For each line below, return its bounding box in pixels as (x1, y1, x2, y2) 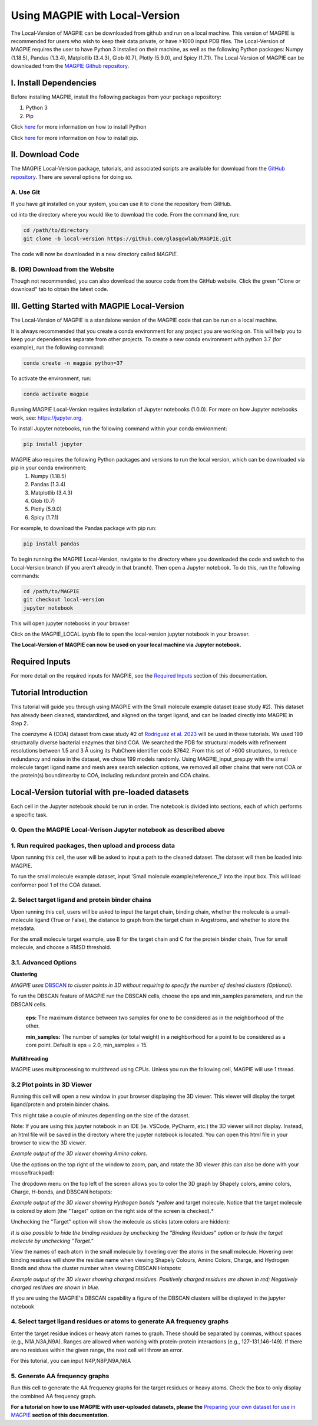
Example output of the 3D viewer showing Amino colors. (11, 1150, 148, 1157)
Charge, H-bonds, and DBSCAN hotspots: (11, 1188, 112, 1195)
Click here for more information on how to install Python (11, 123, 147, 130)
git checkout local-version (23, 596, 104, 603)
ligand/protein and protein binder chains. (11, 1101, 110, 1108)
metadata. (11, 924, 35, 932)
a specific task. (11, 811, 48, 818)
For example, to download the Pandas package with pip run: (11, 525, 157, 532)
